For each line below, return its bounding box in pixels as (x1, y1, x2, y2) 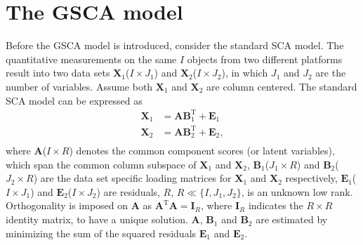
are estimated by (256, 212, 328, 227)
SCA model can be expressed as (6, 93, 143, 107)
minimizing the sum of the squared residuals (6, 225, 197, 240)
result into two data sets (6, 65, 110, 80)
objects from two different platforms (187, 51, 343, 66)
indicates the (248, 198, 303, 213)
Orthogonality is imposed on (6, 198, 128, 213)
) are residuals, (96, 184, 160, 199)
